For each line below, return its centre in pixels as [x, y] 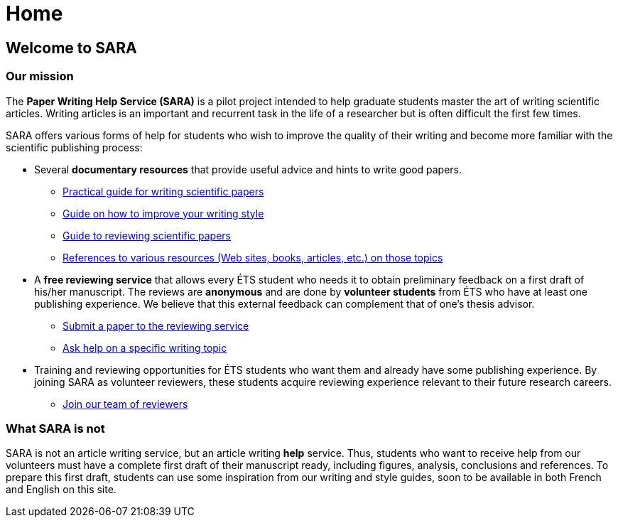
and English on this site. [61, 490]
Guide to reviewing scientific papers [147, 235]
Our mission [40, 76]
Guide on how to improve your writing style [163, 213]
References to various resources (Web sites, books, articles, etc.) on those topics [253, 257]
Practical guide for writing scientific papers [163, 191]
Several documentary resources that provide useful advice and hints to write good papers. [248, 169]
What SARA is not [55, 428]
